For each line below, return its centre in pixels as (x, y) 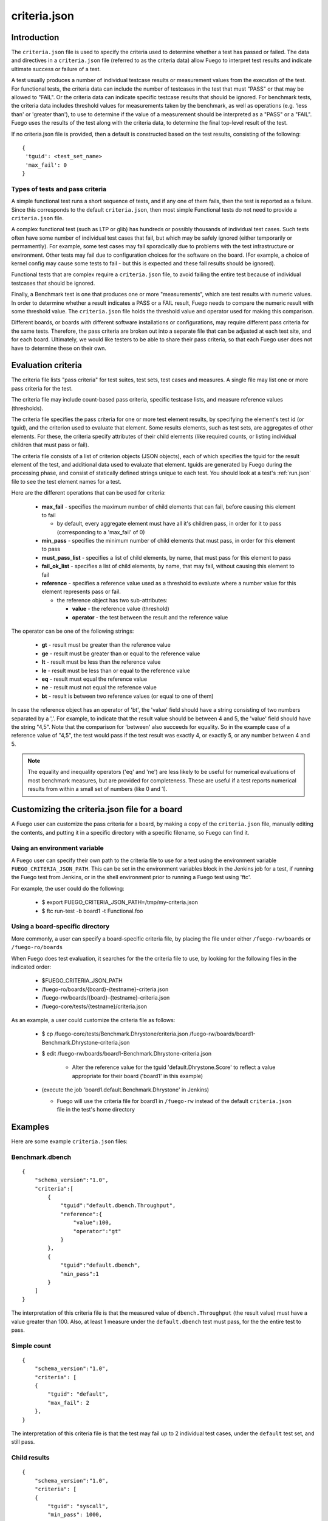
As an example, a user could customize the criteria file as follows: (93, 1020)
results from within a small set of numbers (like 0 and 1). (97, 789)
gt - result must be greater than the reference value (106, 645)
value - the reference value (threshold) (121, 609)
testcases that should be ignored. (53, 283)
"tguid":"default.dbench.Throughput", (118, 1206)
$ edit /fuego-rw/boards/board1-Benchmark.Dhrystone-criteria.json (127, 1054)
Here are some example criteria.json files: (69, 1141)
